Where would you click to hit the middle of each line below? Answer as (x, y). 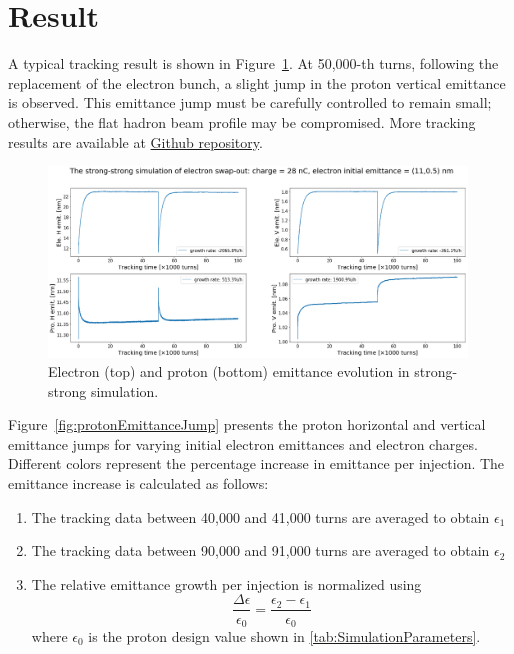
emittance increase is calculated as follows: (138, 483)
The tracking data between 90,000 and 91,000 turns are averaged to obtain (260, 550)
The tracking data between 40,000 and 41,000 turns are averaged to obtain (260, 516)
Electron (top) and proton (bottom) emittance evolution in (229, 371)
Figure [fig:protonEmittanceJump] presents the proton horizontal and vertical (247, 424)
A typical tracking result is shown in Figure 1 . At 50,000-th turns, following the (253, 63)
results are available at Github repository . (135, 141)
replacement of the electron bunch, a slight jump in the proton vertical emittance (257, 82)
